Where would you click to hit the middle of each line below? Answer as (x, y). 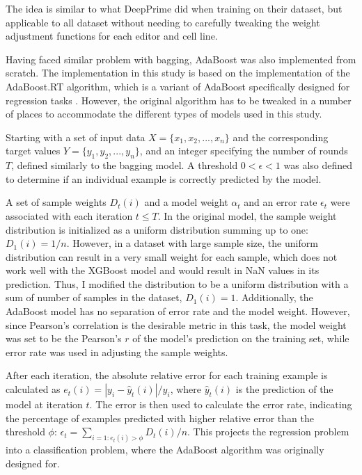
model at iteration (44, 404)
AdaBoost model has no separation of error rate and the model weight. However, (178, 311)
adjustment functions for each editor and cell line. (112, 36)
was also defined (318, 165)
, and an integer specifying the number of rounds (244, 151)
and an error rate (281, 202)
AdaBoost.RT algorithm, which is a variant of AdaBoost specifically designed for (178, 86)
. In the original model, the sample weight (247, 215)
